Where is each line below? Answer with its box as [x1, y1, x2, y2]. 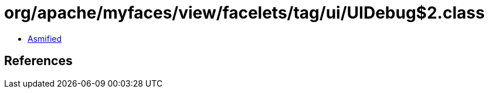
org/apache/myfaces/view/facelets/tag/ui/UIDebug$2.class [4, 3, 485, 23]
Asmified [28, 33, 62, 44]
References [4, 53, 73, 69]
